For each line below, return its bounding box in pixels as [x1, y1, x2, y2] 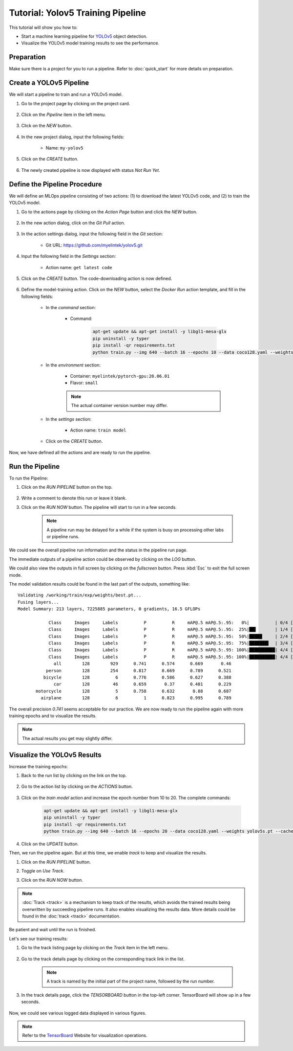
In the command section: [45, 305, 96, 311]
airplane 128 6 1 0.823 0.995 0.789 [41, 695, 231, 701]
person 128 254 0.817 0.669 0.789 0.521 [45, 668, 231, 673]
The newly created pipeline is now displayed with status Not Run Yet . [21, 167, 161, 173]
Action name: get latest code [45, 264, 112, 270]
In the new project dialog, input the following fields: [21, 134, 125, 139]
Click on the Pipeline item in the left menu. [21, 112, 106, 117]
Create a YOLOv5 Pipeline [9, 79, 89, 87]
